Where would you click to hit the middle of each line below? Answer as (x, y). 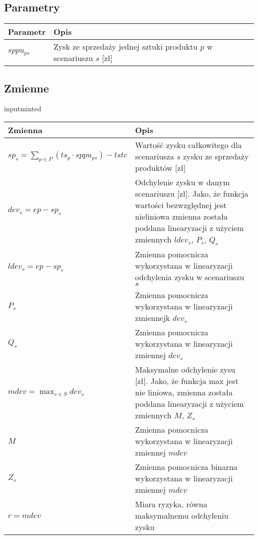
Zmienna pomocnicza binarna (186, 467)
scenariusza (155, 156)
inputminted (23, 109)
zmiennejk (153, 318)
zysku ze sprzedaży (216, 156)
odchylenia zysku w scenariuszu (190, 277)
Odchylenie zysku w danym (183, 182)
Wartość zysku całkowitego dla (189, 145)
